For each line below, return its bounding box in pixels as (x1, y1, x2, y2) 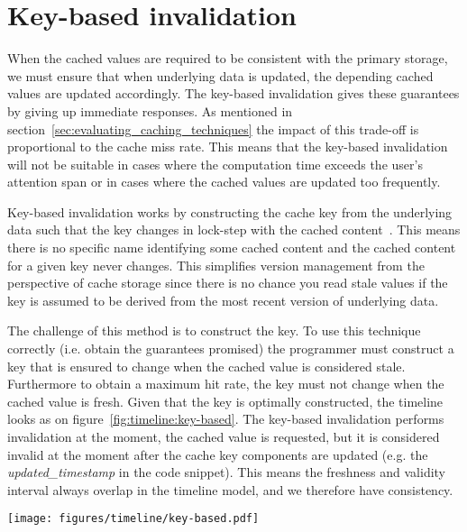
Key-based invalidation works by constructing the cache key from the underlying (7, 202, 453, 221)
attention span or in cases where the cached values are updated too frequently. (7, 172, 441, 191)
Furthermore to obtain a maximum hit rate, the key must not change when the (7, 374, 444, 393)
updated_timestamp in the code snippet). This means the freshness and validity (7, 463, 445, 482)
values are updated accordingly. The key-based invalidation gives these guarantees (7, 84, 460, 103)
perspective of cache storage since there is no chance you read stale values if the (7, 273, 448, 292)
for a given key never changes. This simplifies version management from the (7, 255, 425, 274)
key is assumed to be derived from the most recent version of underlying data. (7, 290, 439, 309)
